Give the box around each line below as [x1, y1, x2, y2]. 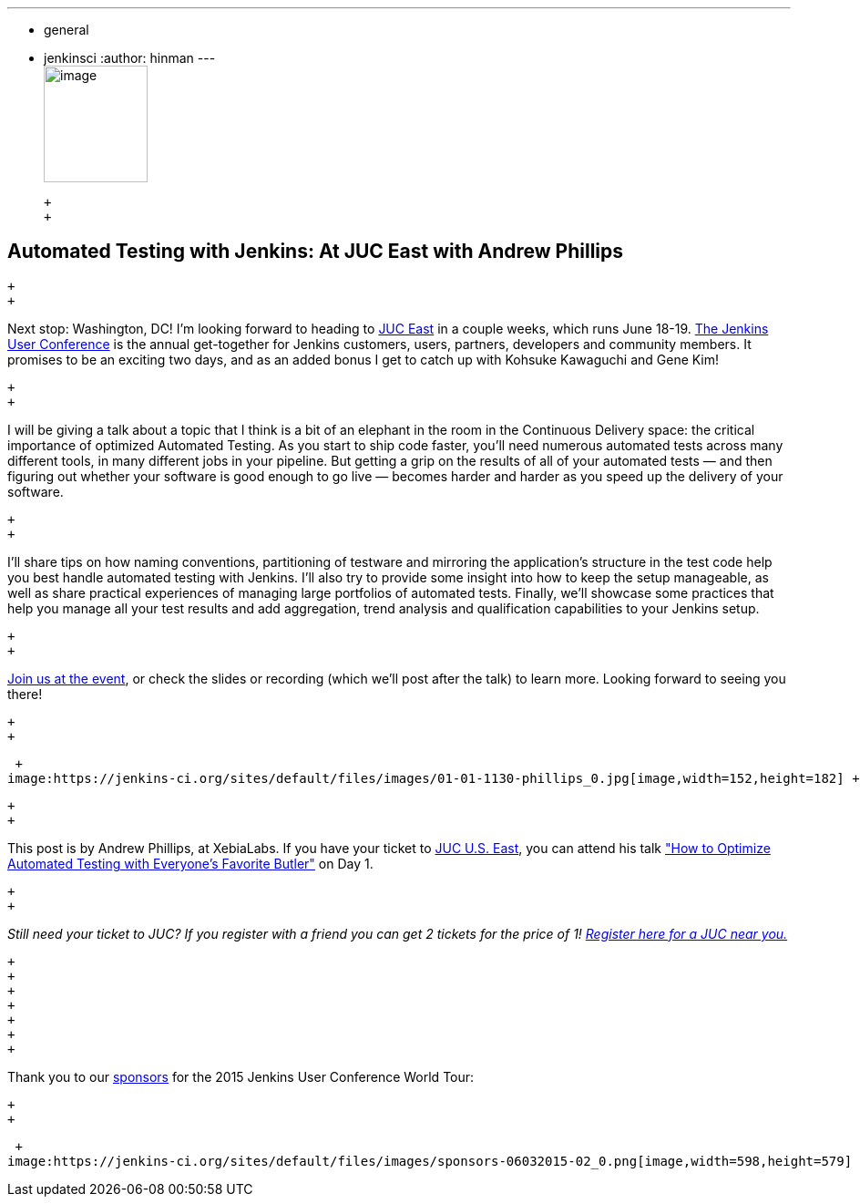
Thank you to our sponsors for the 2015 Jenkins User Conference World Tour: [7, 1068, 475, 1085]
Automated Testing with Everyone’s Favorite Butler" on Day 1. [7, 855, 374, 871]
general [44, 22, 89, 37]
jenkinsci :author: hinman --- [44, 50, 216, 66]
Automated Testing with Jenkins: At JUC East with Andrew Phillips [7, 240, 624, 263]
